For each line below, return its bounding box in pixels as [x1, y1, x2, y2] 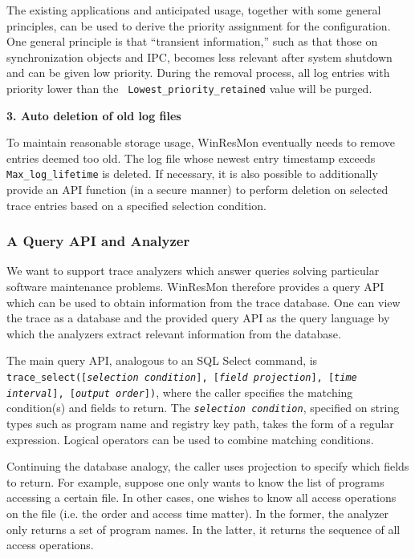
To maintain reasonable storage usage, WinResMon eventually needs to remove [6, 134, 396, 151]
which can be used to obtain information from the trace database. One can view [6, 293, 401, 310]
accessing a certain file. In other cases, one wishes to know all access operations [6, 489, 397, 506]
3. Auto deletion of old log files [6, 107, 181, 123]
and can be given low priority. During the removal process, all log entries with [6, 64, 390, 81]
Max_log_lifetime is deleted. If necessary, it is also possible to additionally [6, 165, 378, 182]
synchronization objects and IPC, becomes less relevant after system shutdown [6, 48, 393, 65]
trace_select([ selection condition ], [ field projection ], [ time [6, 372, 357, 384]
